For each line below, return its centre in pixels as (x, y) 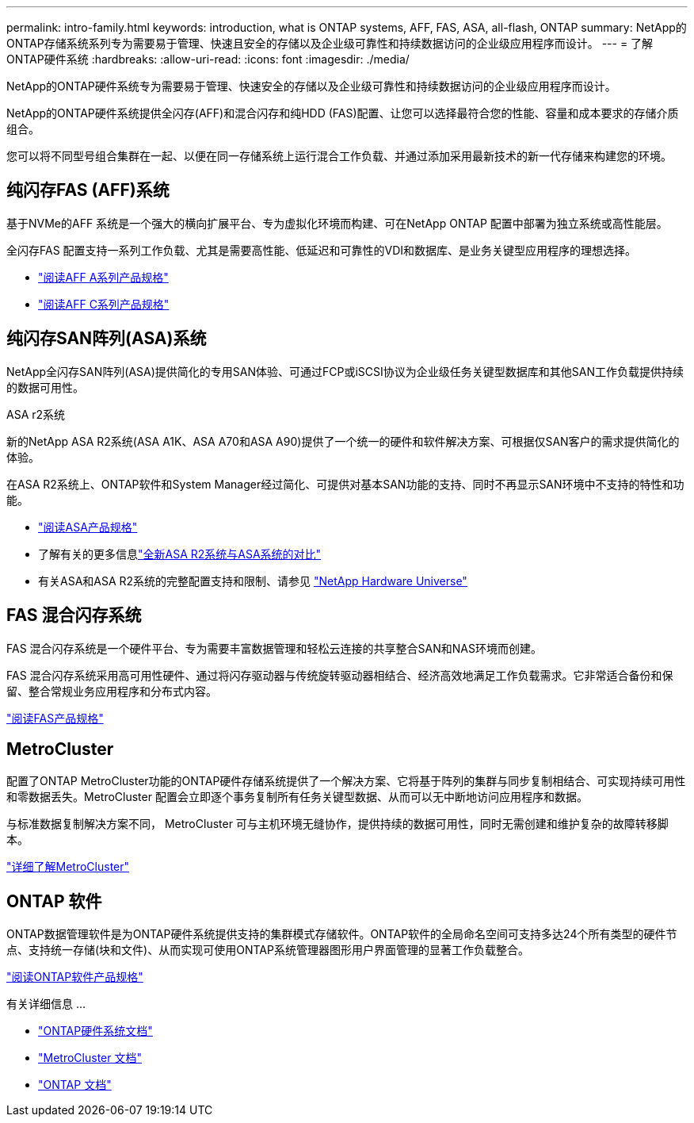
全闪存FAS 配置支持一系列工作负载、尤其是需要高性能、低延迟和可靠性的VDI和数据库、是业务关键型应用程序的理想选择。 (322, 250)
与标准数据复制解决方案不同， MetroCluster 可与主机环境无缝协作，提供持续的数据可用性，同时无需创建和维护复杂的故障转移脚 (337, 824)
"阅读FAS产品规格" (55, 718)
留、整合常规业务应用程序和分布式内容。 (112, 691)
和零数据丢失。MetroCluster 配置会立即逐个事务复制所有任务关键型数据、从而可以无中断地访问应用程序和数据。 (297, 797)
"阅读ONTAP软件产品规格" (75, 977)
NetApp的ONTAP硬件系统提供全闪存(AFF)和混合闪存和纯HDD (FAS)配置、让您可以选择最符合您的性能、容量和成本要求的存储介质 (343, 113)
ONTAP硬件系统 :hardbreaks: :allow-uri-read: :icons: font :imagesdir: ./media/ (208, 59)
